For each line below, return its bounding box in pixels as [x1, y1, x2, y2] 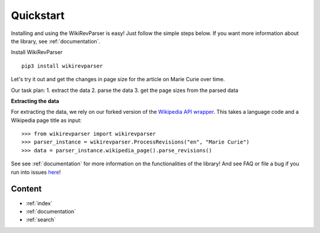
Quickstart [11, 9, 65, 22]
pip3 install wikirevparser [21, 62, 103, 69]
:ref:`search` [25, 216, 56, 224]
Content [11, 184, 42, 194]
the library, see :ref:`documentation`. [11, 37, 101, 44]
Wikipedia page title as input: [11, 116, 82, 124]
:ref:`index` [25, 199, 53, 207]
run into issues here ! [11, 168, 61, 175]
